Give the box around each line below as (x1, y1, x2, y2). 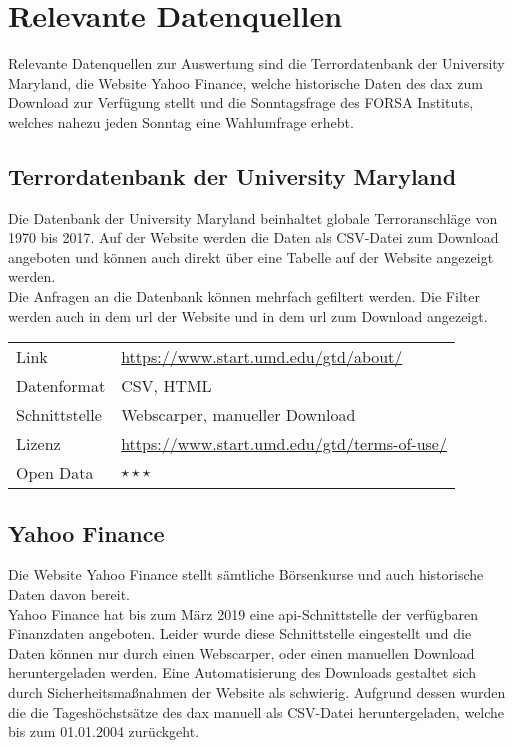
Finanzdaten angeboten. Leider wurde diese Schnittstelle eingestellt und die (8, 623, 472, 644)
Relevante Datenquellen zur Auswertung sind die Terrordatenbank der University (8, 53, 505, 74)
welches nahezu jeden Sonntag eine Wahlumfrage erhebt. (8, 111, 354, 132)
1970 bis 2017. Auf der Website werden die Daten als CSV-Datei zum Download (8, 227, 499, 248)
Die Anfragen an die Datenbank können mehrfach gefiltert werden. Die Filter (8, 286, 480, 307)
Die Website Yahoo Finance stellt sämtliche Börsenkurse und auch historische (8, 564, 484, 585)
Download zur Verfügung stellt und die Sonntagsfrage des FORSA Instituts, (8, 92, 474, 113)
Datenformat (16, 374, 106, 398)
